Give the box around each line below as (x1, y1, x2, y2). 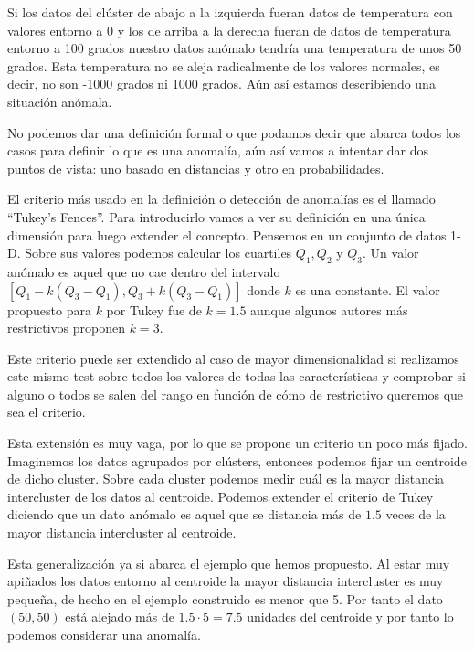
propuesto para (7, 300, 91, 319)
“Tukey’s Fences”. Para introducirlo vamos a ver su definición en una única (7, 207, 426, 226)
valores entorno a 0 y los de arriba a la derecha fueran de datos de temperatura (7, 20, 451, 39)
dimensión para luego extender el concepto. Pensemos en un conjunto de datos (7, 225, 447, 244)
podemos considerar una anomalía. (7, 625, 201, 645)
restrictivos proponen (7, 318, 126, 337)
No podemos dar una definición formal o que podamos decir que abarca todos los (7, 123, 461, 142)
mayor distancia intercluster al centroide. (7, 523, 237, 542)
